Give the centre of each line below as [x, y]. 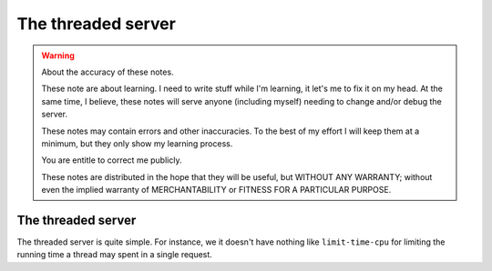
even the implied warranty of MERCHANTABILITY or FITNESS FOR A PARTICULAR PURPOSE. [216, 190]
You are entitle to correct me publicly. [112, 160]
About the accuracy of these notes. [108, 72]
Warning [58, 55]
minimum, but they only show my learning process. [137, 143]
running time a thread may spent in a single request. [115, 255]
